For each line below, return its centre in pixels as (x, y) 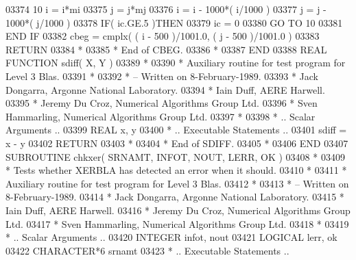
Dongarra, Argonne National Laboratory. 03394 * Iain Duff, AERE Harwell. (165, 89)
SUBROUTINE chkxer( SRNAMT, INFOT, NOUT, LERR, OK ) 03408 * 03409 (175, 156)
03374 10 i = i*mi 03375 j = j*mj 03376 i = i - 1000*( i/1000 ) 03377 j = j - (166, 9)
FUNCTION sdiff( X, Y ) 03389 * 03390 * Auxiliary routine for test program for (176, 63)
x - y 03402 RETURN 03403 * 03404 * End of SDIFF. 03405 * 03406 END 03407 (177, 143)
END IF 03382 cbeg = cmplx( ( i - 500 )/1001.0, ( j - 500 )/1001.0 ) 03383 (163, 36)
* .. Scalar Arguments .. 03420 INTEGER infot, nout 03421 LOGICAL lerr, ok (171, 237)
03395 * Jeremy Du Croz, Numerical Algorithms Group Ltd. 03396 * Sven (162, 103)
